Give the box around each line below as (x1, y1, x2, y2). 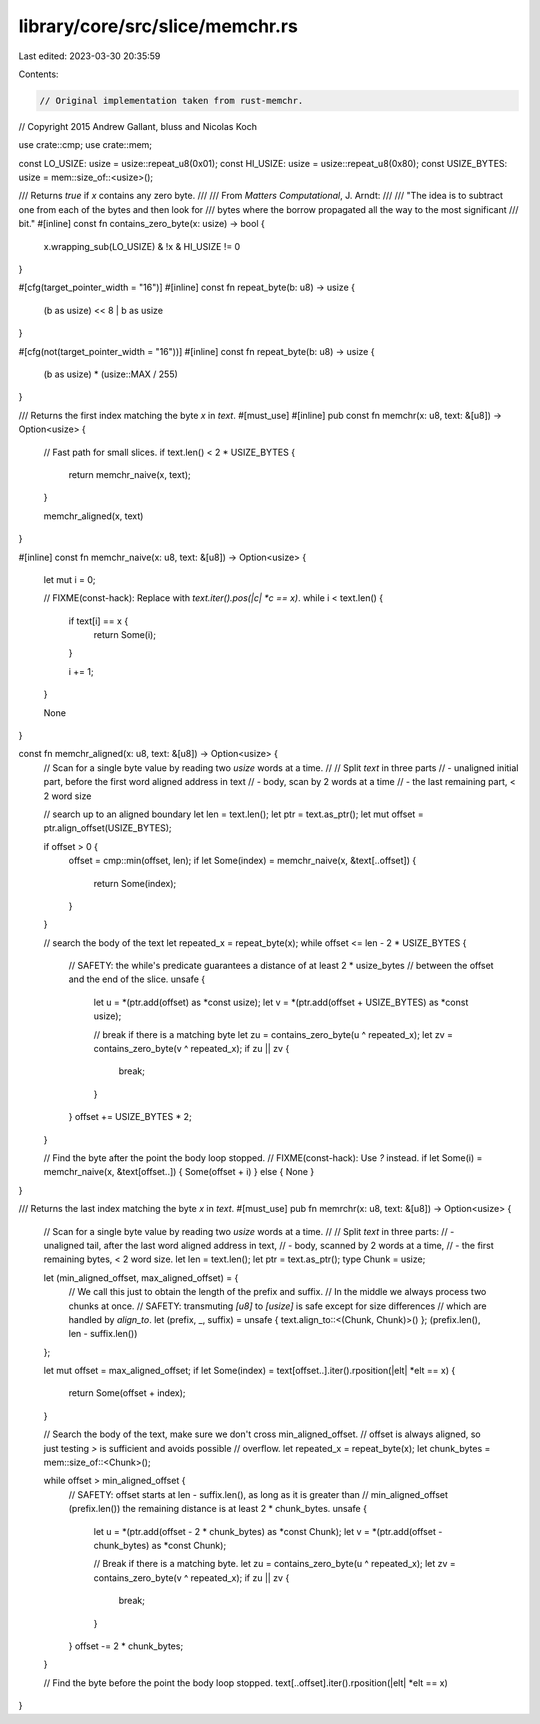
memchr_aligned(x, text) (43, 510, 144, 522)
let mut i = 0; (43, 573, 96, 585)
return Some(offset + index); (68, 1387, 186, 1399)
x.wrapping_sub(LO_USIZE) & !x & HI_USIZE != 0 (43, 240, 241, 252)
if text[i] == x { (68, 615, 129, 627)
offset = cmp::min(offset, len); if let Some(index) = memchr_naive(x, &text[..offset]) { (68, 855, 417, 867)
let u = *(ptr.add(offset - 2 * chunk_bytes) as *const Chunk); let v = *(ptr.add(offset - (93, 1525, 443, 1537)
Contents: (18, 68, 59, 80)
